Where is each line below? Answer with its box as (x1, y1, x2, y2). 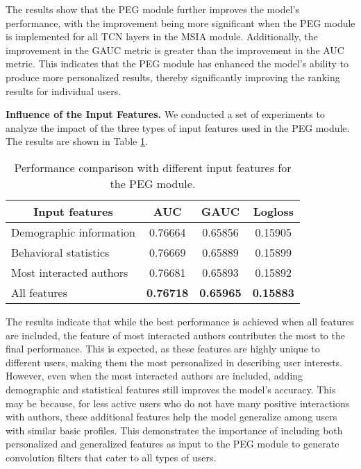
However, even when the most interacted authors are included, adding (6, 368, 303, 383)
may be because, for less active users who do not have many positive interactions (6, 395, 350, 410)
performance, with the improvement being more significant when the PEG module (6, 15, 355, 30)
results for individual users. (6, 83, 121, 98)
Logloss (253, 203, 294, 219)
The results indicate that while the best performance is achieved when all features (6, 314, 354, 328)
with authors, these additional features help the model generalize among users (6, 409, 337, 424)
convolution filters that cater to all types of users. (6, 450, 217, 464)
